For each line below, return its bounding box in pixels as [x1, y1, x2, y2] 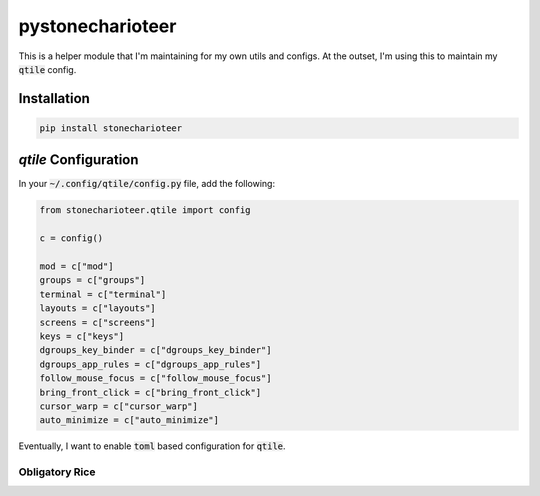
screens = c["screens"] [39, 316, 157, 328]
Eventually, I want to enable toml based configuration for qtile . [18, 440, 286, 452]
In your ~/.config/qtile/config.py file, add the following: [18, 178, 275, 190]
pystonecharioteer [18, 15, 177, 37]
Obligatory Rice [18, 465, 96, 479]
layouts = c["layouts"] [39, 303, 157, 314]
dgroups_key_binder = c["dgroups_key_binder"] [39, 345, 272, 356]
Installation [18, 90, 90, 107]
